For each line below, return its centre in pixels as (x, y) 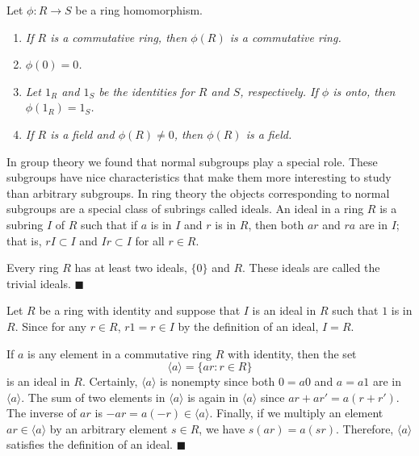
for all (150, 240)
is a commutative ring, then (119, 37)
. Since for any (50, 326)
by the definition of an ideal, (248, 326)
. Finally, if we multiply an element (296, 413)
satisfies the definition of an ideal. (90, 444)
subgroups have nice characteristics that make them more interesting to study (199, 177)
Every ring (33, 268)
